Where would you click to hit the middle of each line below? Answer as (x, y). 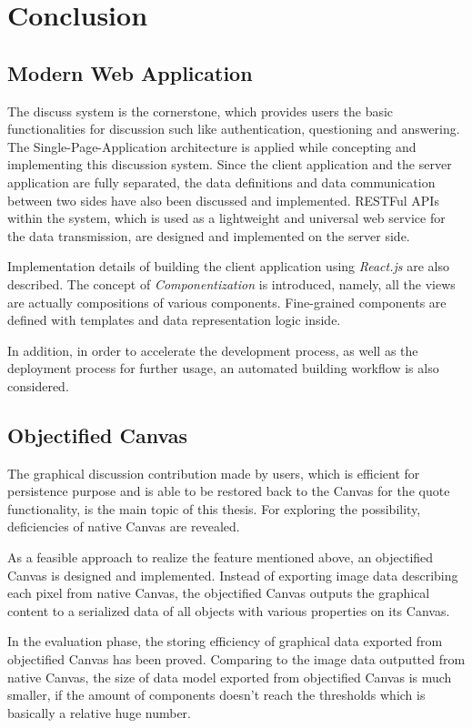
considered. (38, 385)
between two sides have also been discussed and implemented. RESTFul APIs (223, 200)
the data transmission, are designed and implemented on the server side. (209, 235)
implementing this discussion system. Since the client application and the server (230, 164)
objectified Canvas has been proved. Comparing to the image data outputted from (236, 659)
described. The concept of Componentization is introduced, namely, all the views (231, 283)
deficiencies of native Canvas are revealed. (124, 526)
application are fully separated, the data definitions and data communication (221, 182)
